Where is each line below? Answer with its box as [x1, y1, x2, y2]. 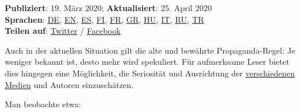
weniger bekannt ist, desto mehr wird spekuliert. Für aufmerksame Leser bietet [5, 55, 289, 68]
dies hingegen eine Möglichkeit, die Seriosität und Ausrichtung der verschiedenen [5, 66, 295, 79]
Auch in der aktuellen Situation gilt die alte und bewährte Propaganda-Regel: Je [5, 44, 295, 56]
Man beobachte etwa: [5, 98, 81, 110]
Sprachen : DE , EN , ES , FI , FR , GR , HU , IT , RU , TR [5, 13, 204, 25]
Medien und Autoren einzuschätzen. [5, 78, 134, 90]
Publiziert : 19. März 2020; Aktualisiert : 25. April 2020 [5, 2, 212, 13]
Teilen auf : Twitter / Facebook [5, 24, 121, 37]
